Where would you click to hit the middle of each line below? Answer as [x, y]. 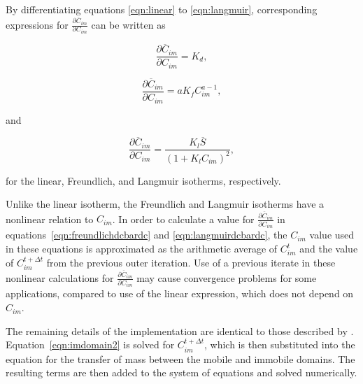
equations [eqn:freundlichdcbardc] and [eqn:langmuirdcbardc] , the [147, 235]
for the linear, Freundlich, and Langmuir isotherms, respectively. [143, 180]
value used [332, 235]
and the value [329, 248]
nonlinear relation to [50, 219]
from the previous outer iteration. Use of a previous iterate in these [191, 262]
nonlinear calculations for [60, 277]
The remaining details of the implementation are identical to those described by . [180, 330]
